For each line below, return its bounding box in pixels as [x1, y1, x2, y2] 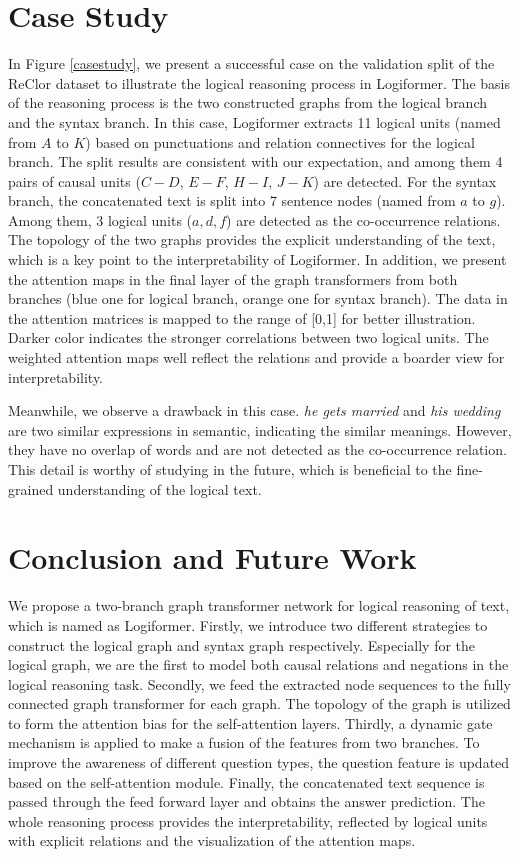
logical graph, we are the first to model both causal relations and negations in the [8, 654, 509, 675]
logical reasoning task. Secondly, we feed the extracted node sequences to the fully [8, 673, 511, 694]
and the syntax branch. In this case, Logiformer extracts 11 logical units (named [8, 111, 501, 132]
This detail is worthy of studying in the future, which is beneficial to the [8, 459, 452, 479]
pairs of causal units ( [8, 170, 141, 191]
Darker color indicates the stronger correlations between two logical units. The [8, 327, 489, 348]
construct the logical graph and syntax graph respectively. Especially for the [8, 634, 476, 655]
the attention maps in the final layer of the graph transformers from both [8, 268, 458, 289]
